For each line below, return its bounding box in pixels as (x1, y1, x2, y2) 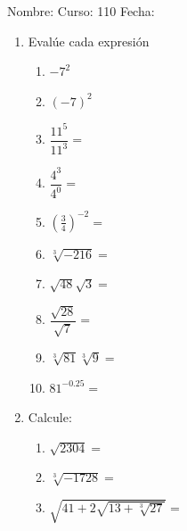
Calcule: (28, 408, 72, 427)
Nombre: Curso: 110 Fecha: (7, 2, 155, 20)
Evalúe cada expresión (28, 31, 150, 50)
